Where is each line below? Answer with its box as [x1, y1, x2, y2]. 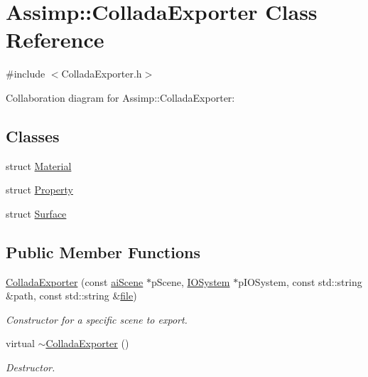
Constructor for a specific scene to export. [6, 312, 188, 326]
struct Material [6, 158, 72, 173]
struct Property [6, 182, 73, 197]
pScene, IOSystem [151, 274, 230, 289]
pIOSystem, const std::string [238, 274, 362, 289]
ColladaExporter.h [61, 66, 142, 81]
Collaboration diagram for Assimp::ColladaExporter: [6, 90, 235, 105]
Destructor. [6, 360, 55, 375]
